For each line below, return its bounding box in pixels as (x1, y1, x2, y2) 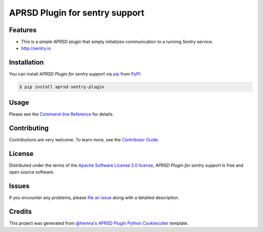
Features (9, 26, 37, 34)
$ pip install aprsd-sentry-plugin (19, 84, 104, 90)
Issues (9, 182, 30, 190)
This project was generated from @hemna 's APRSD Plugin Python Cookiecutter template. (9, 220, 189, 226)
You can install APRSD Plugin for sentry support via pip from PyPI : (9, 71, 142, 77)
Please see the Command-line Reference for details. (9, 111, 114, 117)
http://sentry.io (21, 45, 51, 51)
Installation (9, 58, 44, 67)
